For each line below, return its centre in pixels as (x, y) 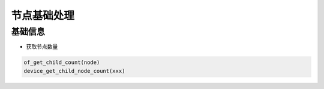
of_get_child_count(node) (62, 62)
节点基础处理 (43, 16)
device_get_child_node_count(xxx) (74, 71)
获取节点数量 (42, 47)
